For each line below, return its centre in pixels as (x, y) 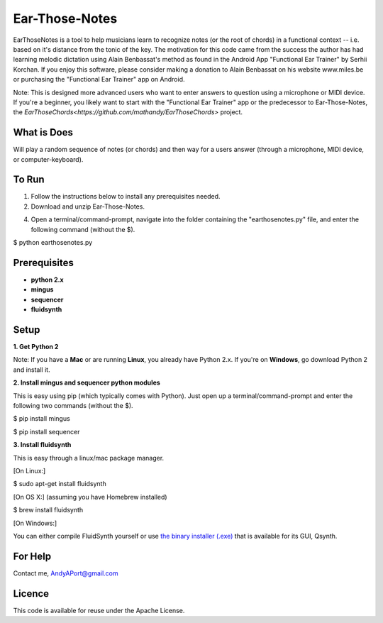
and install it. (32, 370)
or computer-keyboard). (48, 159)
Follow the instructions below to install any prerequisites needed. (126, 197)
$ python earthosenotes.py (53, 243)
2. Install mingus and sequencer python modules (87, 382)
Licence (31, 594)
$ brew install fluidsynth (48, 510)
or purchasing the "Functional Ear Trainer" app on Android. (99, 79)
